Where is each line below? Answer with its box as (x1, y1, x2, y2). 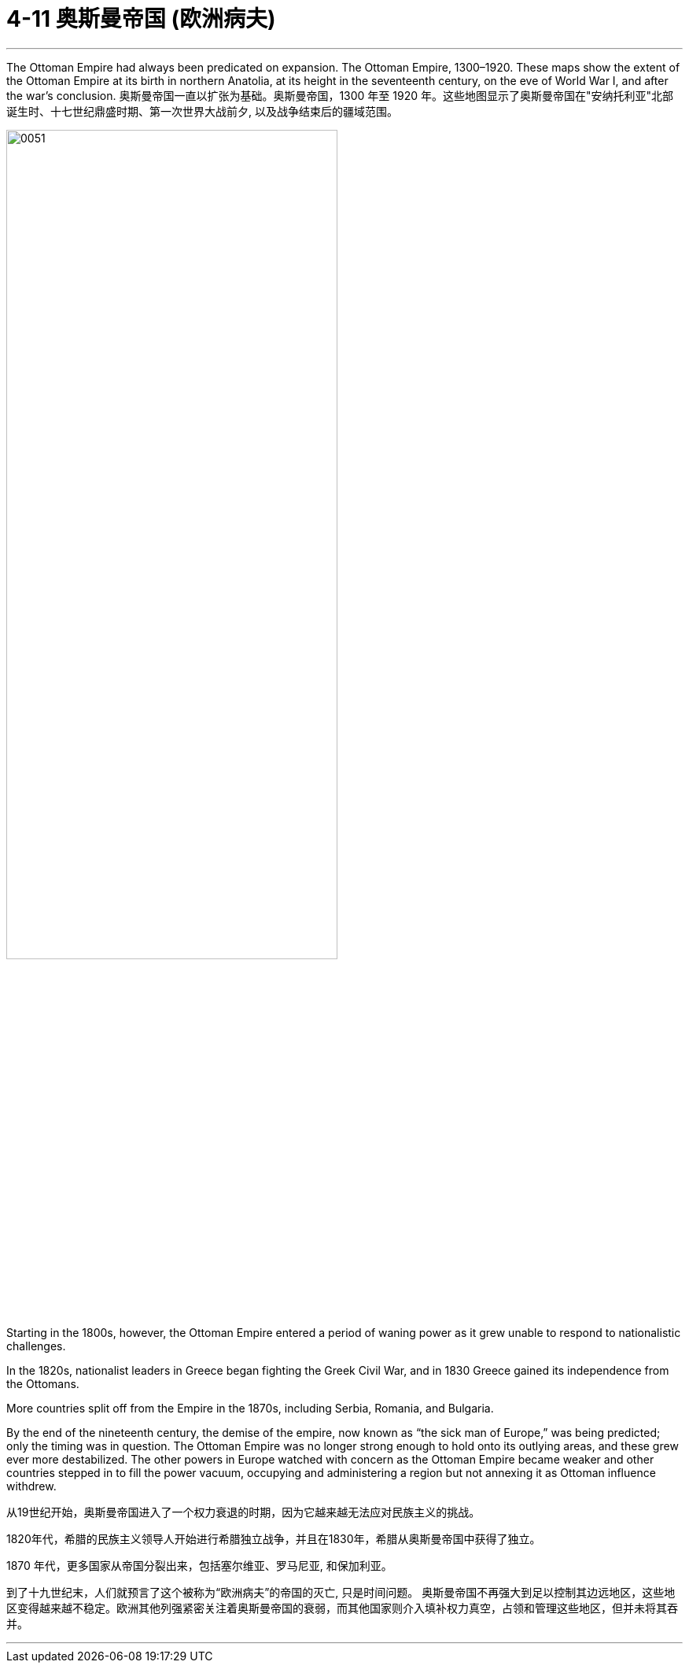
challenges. (6, 1339, 66, 1353)
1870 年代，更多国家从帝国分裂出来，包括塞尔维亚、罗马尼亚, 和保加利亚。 (6, 1559, 392, 1573)
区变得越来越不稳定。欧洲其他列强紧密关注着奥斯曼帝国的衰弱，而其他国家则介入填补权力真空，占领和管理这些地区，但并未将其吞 (6, 1601, 678, 1615)
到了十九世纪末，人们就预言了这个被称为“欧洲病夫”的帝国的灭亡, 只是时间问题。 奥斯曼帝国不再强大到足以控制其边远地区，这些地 (6, 1586, 676, 1600)
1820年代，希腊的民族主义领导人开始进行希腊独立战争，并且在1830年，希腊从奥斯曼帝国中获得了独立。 (6, 1532, 541, 1546)
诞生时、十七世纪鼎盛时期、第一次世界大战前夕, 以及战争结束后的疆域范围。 (6, 104, 398, 118)
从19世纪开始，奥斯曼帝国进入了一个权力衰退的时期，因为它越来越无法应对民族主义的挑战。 (6, 1505, 481, 1519)
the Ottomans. (6, 1377, 79, 1391)
